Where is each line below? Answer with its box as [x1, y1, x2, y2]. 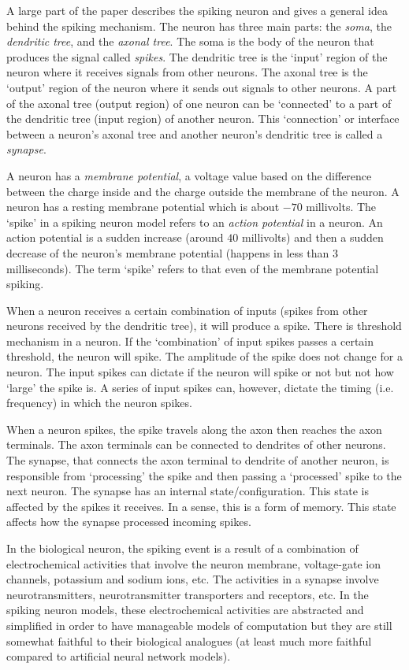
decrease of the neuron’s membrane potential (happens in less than [6, 244, 329, 261]
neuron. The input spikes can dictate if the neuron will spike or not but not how [6, 364, 394, 380]
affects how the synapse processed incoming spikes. [6, 513, 251, 530]
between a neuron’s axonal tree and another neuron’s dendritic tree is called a [6, 125, 383, 142]
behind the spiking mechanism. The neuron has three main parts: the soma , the [6, 17, 392, 34]
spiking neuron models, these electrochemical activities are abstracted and [6, 602, 364, 618]
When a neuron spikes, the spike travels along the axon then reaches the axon [6, 420, 382, 437]
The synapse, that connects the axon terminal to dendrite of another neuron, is [6, 452, 389, 468]
